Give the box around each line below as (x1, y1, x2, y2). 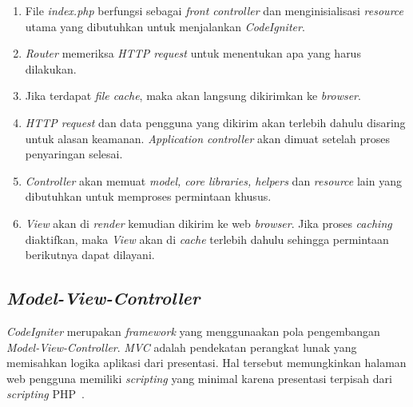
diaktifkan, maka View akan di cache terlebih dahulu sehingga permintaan (25, 230, 389, 247)
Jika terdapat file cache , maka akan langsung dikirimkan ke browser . (25, 87, 361, 104)
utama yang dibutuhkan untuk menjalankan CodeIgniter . (25, 18, 305, 34)
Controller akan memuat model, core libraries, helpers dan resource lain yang (25, 172, 402, 189)
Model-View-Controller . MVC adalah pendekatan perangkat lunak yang (6, 338, 357, 355)
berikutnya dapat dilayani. (25, 246, 155, 263)
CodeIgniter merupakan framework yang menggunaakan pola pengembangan (6, 322, 380, 339)
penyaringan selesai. (25, 146, 123, 162)
